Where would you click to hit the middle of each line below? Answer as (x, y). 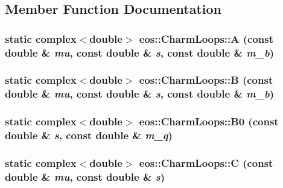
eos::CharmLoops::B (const (206, 80)
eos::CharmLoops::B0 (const (209, 121)
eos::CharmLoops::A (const (206, 38)
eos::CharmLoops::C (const (206, 163)
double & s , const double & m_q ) (89, 135)
